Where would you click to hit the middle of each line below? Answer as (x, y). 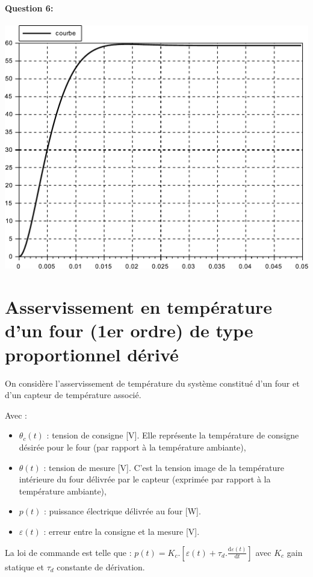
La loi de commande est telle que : (68, 552)
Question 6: (29, 8)
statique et (25, 566)
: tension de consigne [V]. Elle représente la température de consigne (173, 435)
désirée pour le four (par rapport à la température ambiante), (132, 447)
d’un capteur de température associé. (73, 395)
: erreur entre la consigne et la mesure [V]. (122, 531)
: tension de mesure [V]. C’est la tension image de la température (164, 467)
